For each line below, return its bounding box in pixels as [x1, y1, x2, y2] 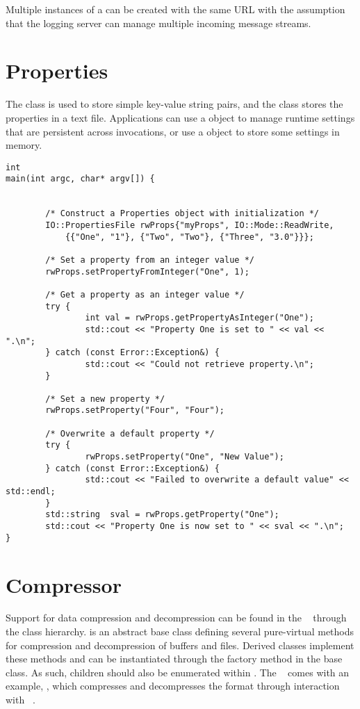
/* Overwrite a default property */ [45, 428, 215, 439]
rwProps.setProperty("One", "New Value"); [85, 452, 284, 462]
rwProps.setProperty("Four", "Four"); [45, 405, 224, 416]
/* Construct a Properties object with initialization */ [45, 209, 320, 219]
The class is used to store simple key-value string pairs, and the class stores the [6, 97, 343, 111]
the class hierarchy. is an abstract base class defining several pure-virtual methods [6, 624, 354, 639]
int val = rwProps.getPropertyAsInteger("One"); [85, 313, 314, 323]
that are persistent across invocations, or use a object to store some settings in [6, 124, 340, 138]
